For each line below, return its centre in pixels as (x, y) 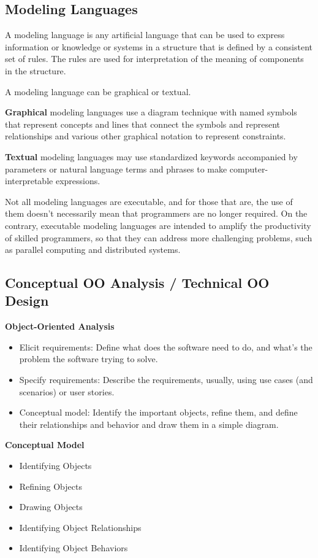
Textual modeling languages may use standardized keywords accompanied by (151, 156)
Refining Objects (51, 486)
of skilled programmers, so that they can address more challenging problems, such (159, 237)
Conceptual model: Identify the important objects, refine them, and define (158, 412)
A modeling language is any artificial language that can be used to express (145, 35)
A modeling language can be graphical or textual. (98, 91)
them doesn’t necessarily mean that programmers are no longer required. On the (156, 213)
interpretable (29, 181)
